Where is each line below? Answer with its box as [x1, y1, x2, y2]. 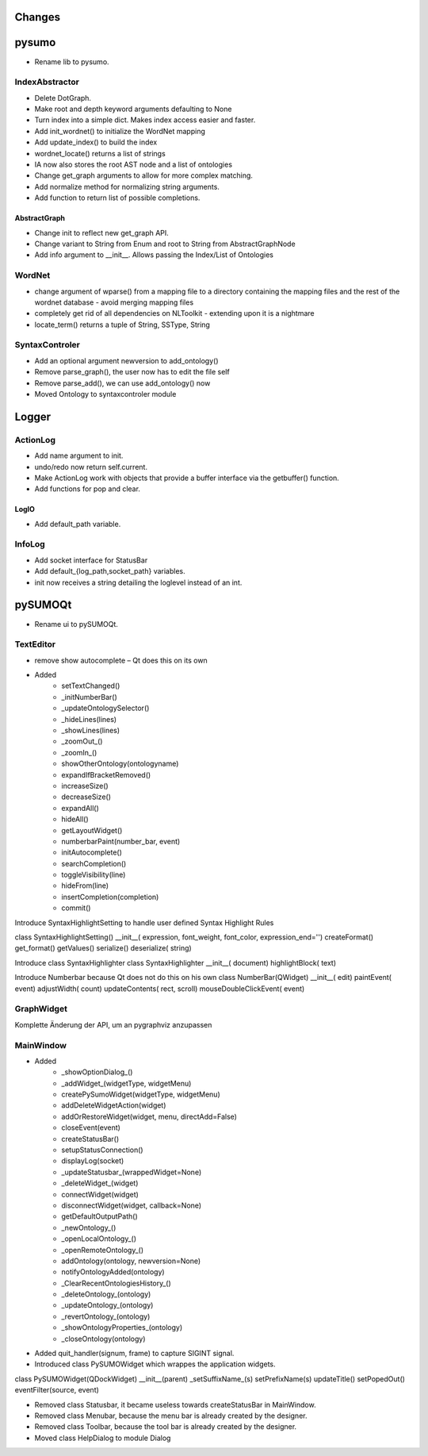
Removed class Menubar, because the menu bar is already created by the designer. [34, 1411, 308, 1420]
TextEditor [14, 639, 56, 650]
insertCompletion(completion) [61, 892, 159, 901]
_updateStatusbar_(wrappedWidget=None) [61, 1167, 202, 1177]
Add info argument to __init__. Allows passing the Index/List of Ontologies [34, 250, 273, 259]
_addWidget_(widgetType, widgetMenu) [61, 1078, 192, 1088]
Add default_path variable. [34, 519, 121, 528]
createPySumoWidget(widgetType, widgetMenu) [61, 1089, 221, 1099]
